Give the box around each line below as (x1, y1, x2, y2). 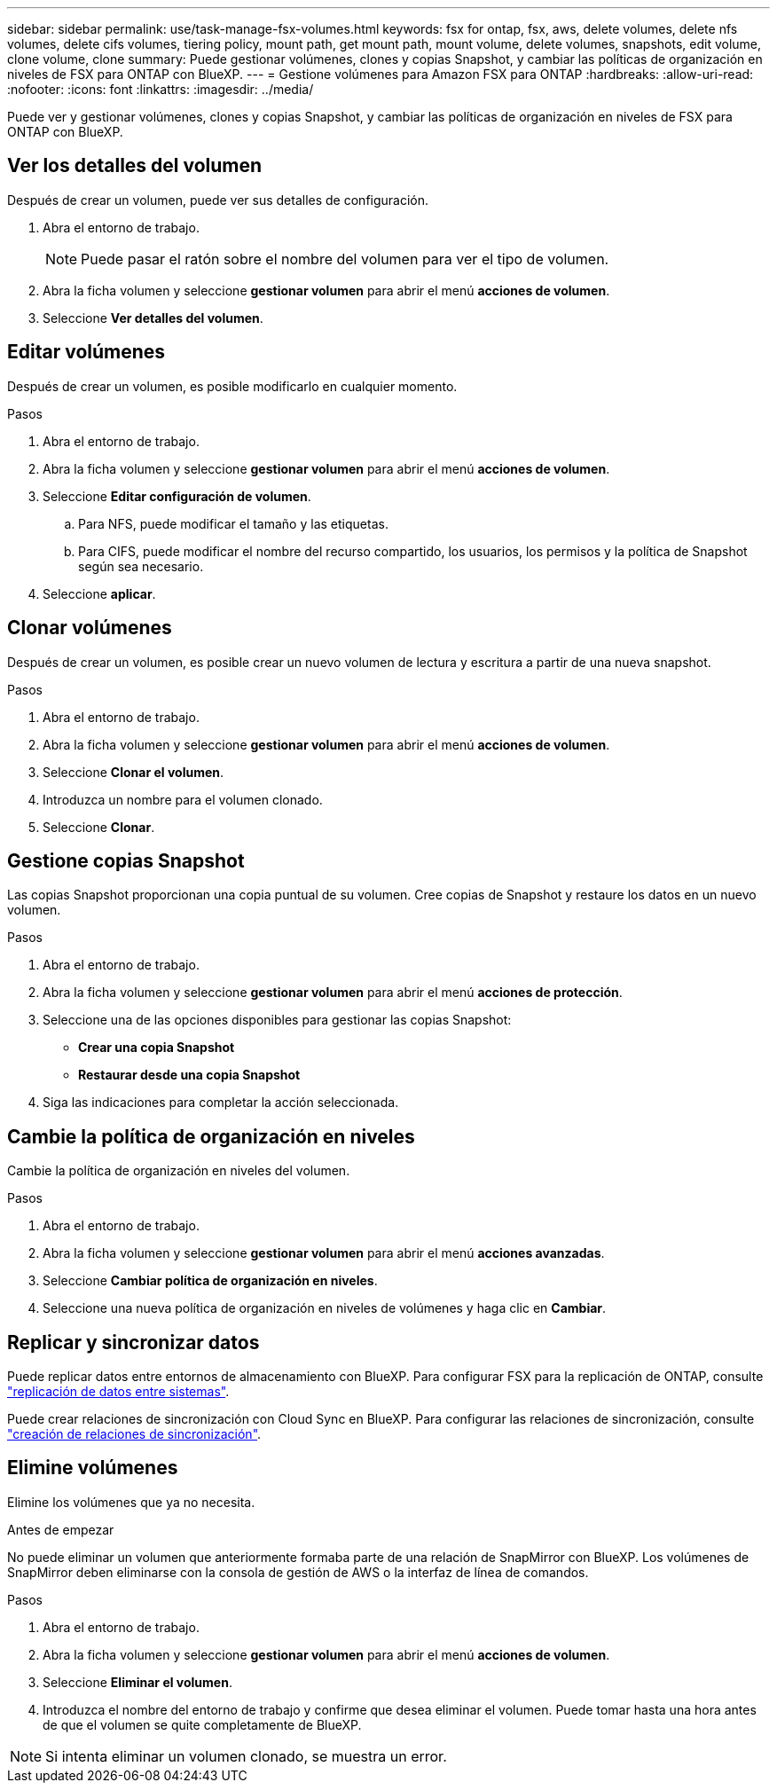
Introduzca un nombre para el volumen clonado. (43, 791, 323, 807)
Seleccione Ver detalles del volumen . (43, 310, 263, 326)
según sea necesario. (78, 558, 204, 574)
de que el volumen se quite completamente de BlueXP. (43, 1716, 362, 1732)
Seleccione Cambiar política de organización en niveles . (43, 1273, 378, 1289)
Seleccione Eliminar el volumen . (43, 1674, 232, 1690)
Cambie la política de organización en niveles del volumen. (7, 1163, 350, 1179)
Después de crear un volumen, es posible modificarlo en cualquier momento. (7, 378, 458, 394)
